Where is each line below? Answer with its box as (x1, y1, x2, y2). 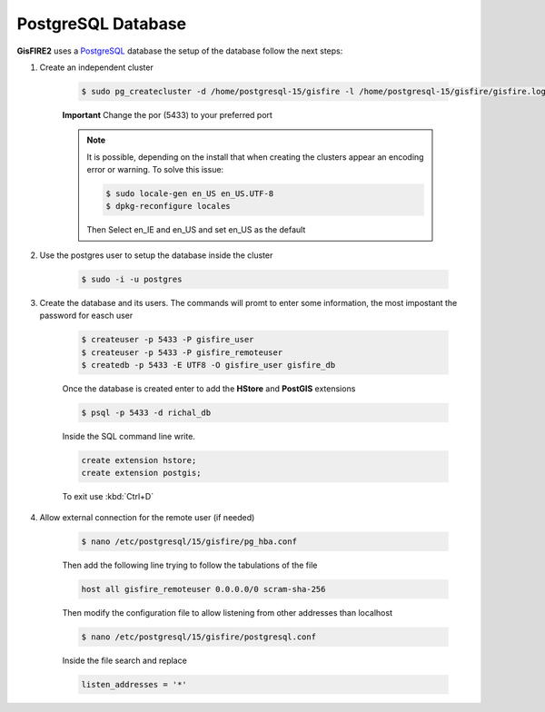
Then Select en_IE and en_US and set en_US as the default (86, 224, 306, 235)
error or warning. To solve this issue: (86, 164, 224, 175)
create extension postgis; (81, 468, 202, 479)
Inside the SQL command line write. (62, 430, 195, 441)
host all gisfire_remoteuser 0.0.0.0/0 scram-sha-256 (81, 584, 326, 594)
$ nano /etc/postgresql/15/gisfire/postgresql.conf (81, 631, 317, 642)
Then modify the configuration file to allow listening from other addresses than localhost (62, 607, 392, 618)
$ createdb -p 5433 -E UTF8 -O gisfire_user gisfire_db (81, 360, 336, 370)
